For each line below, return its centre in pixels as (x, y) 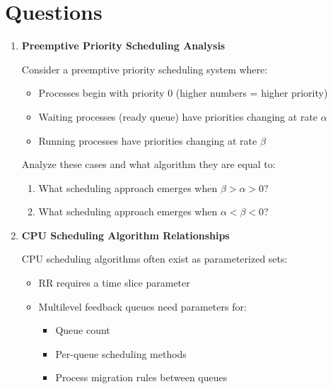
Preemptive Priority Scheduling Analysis (123, 46)
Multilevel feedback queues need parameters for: (142, 306)
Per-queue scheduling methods (121, 353)
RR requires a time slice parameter (114, 283)
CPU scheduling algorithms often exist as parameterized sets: (154, 259)
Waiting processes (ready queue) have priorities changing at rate (178, 116)
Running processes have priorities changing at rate (148, 140)
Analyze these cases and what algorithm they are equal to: (148, 164)
